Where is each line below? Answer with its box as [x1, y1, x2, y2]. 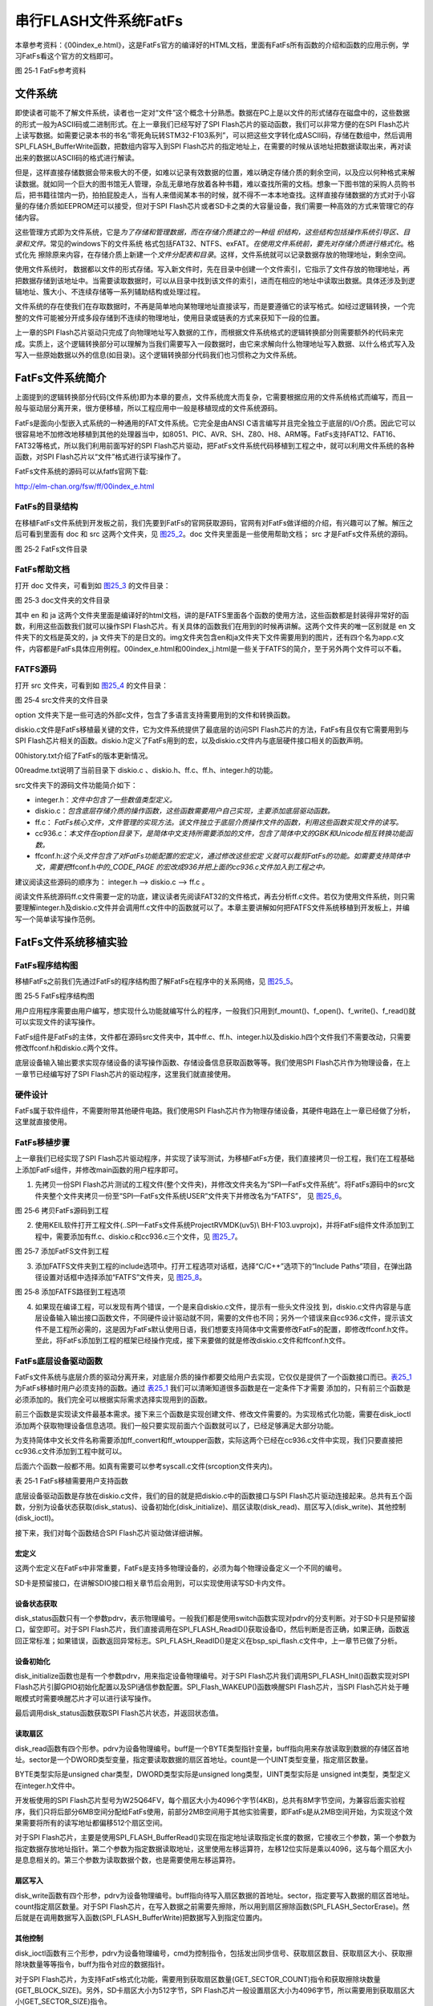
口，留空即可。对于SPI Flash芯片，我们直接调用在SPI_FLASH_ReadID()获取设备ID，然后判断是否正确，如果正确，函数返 [14, 1625, 410, 1634]
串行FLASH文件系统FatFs [14, 12, 184, 30]
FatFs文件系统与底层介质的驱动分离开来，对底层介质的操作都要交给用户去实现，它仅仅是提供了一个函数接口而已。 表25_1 [14, 1372, 412, 1382]
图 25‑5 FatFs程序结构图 [14, 991, 95, 1001]
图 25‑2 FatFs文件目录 [14, 544, 88, 554]
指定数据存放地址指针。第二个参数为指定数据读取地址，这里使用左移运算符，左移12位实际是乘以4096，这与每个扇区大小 [14, 1844, 412, 1854]
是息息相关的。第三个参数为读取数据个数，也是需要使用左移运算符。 [14, 1855, 240, 1865]
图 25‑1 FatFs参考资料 [14, 66, 87, 75]
